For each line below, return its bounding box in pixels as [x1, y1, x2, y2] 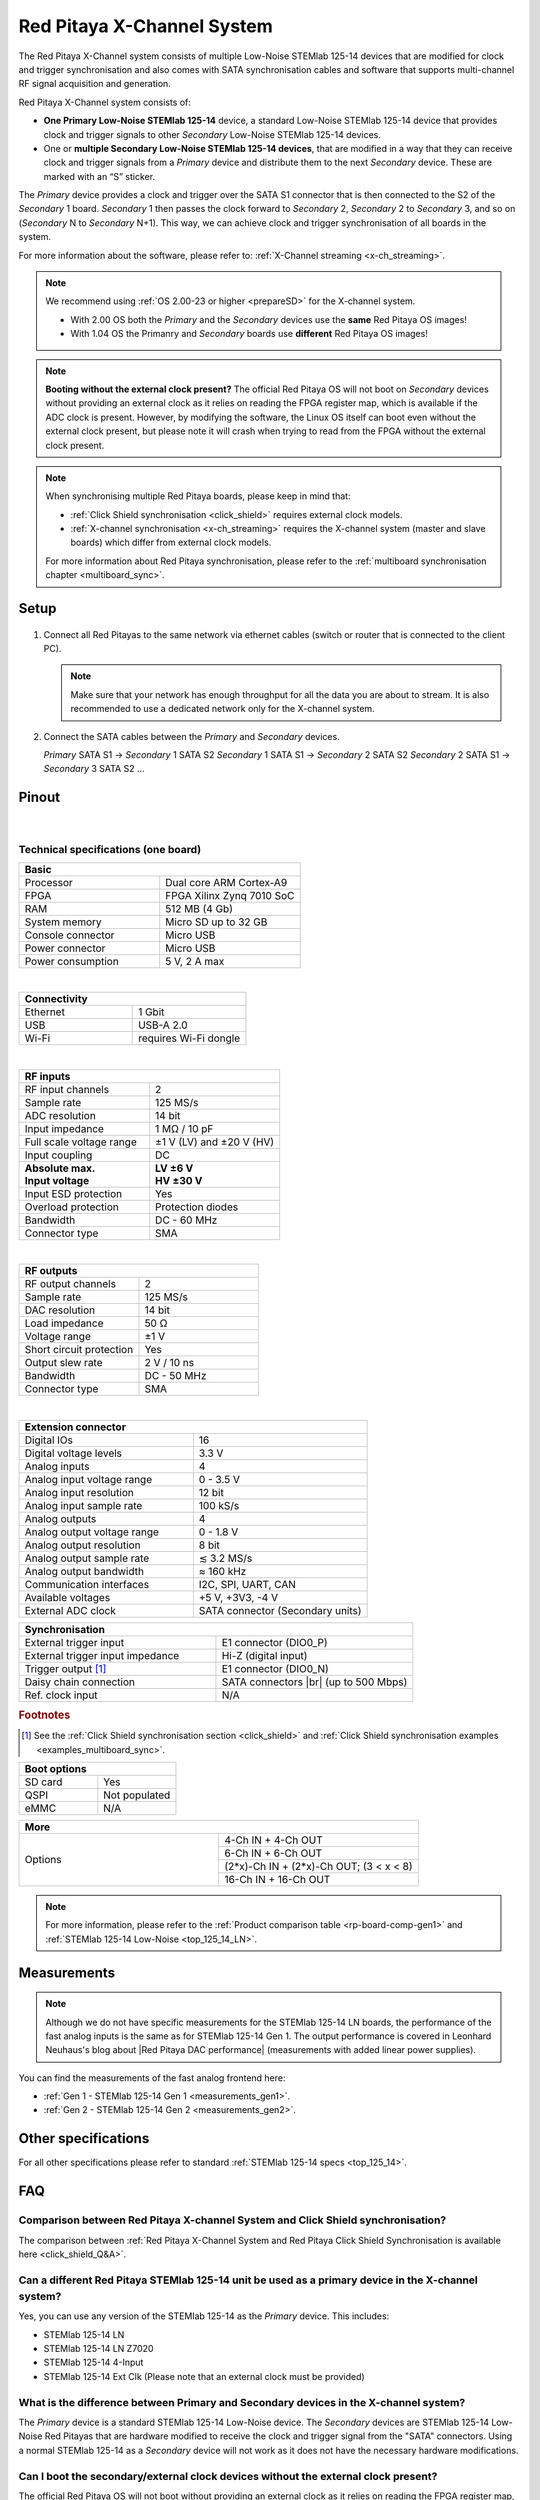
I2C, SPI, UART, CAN [198, 1577, 297, 1591]
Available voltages [24, 1590, 111, 1604]
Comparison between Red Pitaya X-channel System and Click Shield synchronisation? [18, 2213, 447, 2227]
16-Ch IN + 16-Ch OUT [224, 1872, 331, 1886]
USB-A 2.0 [138, 1018, 189, 1032]
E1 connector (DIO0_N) [221, 1661, 329, 1675]
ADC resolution [24, 1108, 97, 1122]
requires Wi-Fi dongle [138, 1031, 241, 1045]
